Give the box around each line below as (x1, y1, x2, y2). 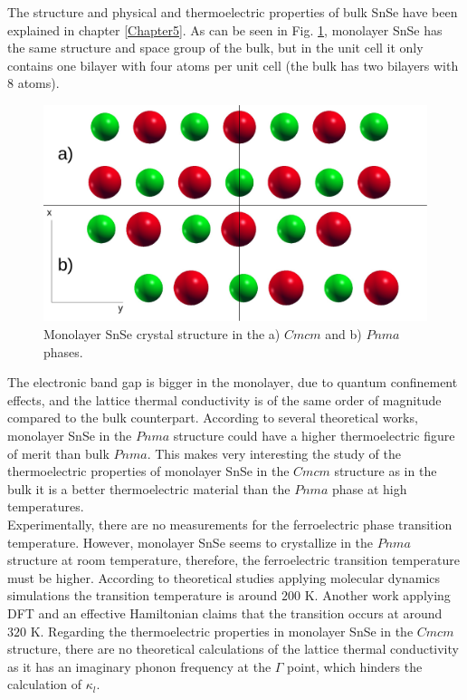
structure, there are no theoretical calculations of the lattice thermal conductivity (7, 639, 459, 658)
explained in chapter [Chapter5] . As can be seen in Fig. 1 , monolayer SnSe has (7, 20, 443, 39)
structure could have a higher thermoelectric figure (173, 426, 455, 445)
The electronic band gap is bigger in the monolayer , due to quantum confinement (7, 373, 458, 392)
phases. (43, 342, 83, 361)
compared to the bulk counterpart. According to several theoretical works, (7, 408, 418, 427)
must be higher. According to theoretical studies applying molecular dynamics (7, 568, 441, 587)
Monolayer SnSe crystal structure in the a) (43, 325, 281, 344)
